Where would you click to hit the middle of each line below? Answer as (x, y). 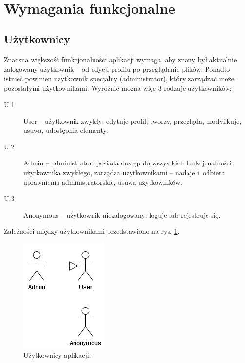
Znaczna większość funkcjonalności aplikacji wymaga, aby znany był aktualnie (121, 59)
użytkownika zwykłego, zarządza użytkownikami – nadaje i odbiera (124, 172)
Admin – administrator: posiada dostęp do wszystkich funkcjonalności (128, 163)
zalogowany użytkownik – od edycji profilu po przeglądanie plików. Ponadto (117, 69)
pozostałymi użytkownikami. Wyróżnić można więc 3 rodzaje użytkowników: (118, 88)
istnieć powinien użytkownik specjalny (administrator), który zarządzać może (119, 78)
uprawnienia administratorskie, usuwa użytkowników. (103, 182)
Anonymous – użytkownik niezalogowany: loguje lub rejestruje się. (122, 214)
